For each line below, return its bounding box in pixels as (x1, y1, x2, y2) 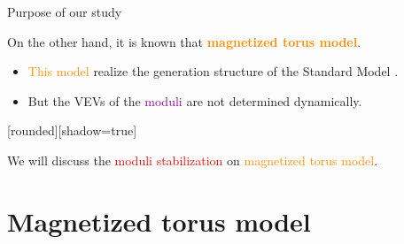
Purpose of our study (7, 3, 122, 20)
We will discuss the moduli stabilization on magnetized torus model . (7, 150, 378, 169)
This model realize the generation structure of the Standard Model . (27, 62, 399, 80)
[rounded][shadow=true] (7, 121, 137, 140)
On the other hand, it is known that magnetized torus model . (7, 32, 361, 50)
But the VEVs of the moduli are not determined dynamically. (27, 91, 362, 110)
